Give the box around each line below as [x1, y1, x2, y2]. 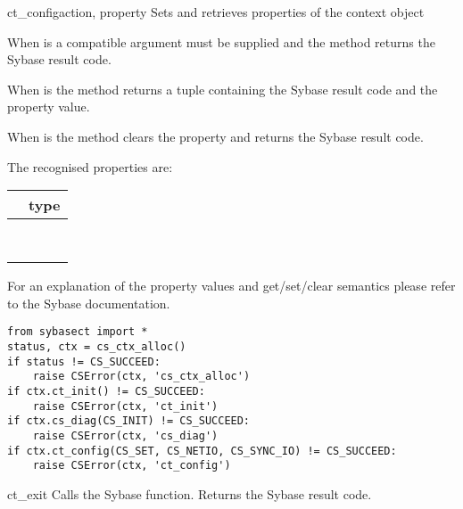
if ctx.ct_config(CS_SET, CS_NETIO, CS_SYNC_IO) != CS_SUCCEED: [7, 444, 397, 457]
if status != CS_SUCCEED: [7, 355, 161, 368]
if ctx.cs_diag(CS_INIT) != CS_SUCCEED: [7, 415, 251, 428]
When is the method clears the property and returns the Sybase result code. [7, 127, 424, 145]
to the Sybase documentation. [7, 293, 170, 312]
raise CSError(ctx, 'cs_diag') [32, 429, 219, 442]
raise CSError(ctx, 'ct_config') [32, 459, 231, 472]
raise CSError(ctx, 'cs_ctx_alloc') [32, 370, 251, 383]
